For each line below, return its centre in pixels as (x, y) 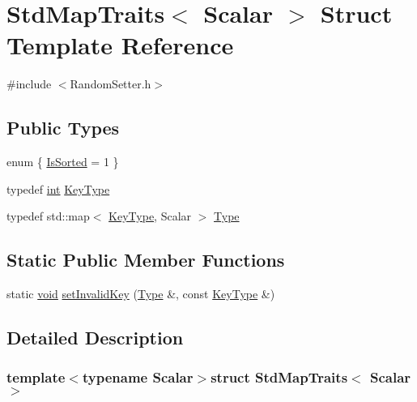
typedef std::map (48, 216)
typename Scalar (138, 377)
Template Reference (120, 45)
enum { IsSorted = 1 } (63, 162)
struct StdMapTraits (279, 377)
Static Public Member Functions (146, 260)
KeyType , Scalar (150, 216)
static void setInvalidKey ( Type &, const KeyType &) (141, 294)
